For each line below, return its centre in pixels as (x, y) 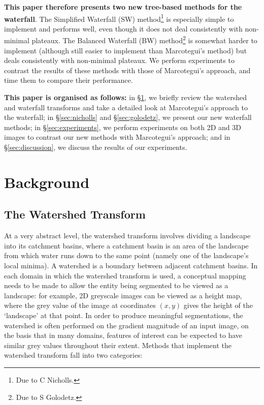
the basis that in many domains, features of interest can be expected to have (123, 335)
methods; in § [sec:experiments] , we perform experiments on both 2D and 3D (123, 127)
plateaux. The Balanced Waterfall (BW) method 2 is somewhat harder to (144, 40)
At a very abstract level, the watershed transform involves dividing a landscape (127, 236)
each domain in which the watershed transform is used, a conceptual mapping (125, 275)
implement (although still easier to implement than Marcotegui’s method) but (125, 50)
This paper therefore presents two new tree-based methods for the (123, 7)
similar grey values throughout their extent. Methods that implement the (118, 345)
